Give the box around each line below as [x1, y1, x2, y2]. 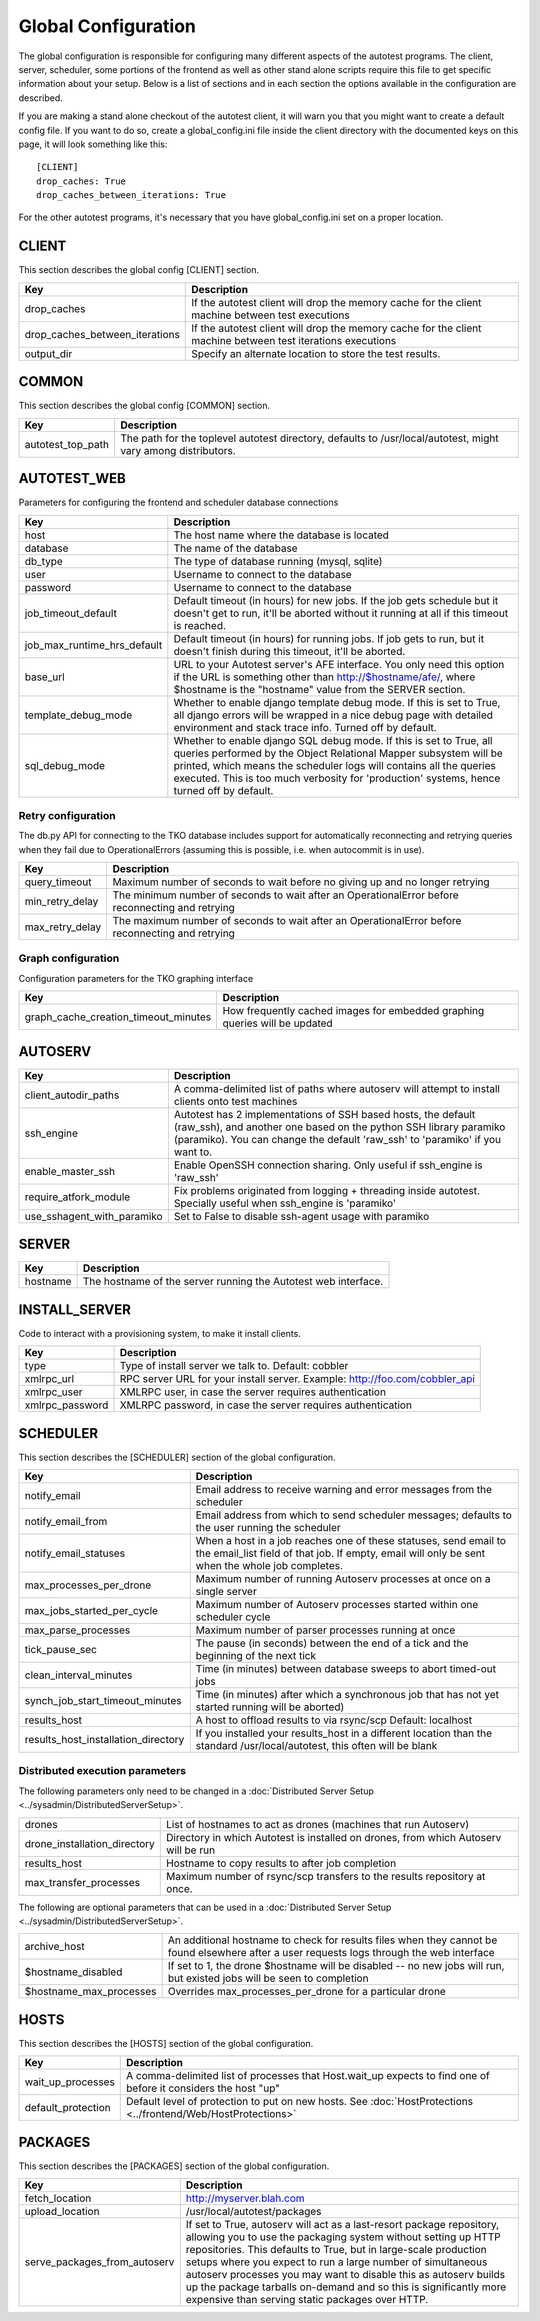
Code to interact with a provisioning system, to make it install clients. [18, 1327, 302, 1339]
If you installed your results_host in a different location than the [195, 1726, 493, 1740]
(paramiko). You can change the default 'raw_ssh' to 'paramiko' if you [173, 1132, 502, 1146]
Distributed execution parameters [18, 1764, 187, 1778]
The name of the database [173, 541, 299, 555]
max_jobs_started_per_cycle [24, 1604, 159, 1618]
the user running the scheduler [195, 1521, 342, 1535]
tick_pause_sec [24, 1643, 97, 1657]
